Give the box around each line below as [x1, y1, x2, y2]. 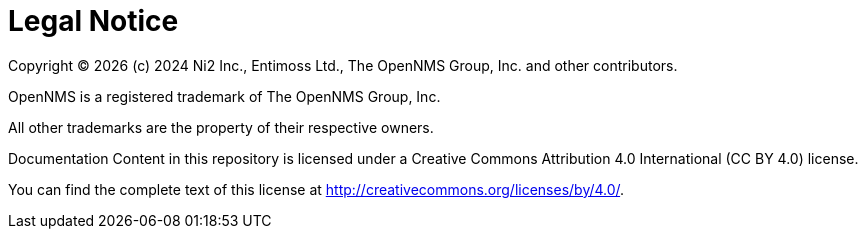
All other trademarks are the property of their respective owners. [8, 118, 434, 136]
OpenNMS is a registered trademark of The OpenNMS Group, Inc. [8, 87, 441, 105]
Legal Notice [8, 4, 179, 38]
